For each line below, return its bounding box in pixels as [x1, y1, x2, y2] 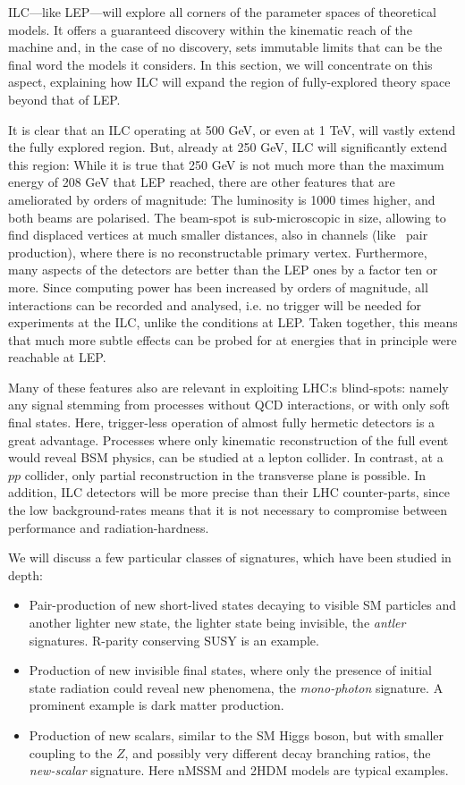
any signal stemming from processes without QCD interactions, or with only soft [8, 395, 450, 414]
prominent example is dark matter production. [29, 696, 284, 714]
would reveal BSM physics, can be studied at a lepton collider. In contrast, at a [8, 448, 444, 467]
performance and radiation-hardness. [8, 518, 209, 536]
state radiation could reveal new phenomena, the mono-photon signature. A [29, 678, 444, 696]
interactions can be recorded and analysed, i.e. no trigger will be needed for [8, 295, 422, 314]
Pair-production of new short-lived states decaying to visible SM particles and [29, 595, 456, 614]
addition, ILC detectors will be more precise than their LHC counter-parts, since [8, 483, 451, 502]
